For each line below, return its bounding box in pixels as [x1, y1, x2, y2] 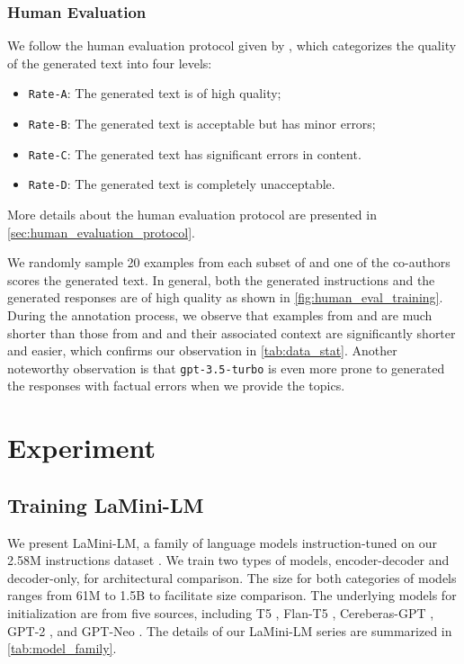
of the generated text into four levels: [7, 53, 212, 72]
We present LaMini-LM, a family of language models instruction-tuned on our [7, 533, 437, 552]
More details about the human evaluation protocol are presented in [7, 205, 377, 224]
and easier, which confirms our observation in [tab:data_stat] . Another [7, 341, 397, 360]
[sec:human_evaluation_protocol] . [7, 222, 195, 241]
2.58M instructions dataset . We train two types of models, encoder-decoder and [7, 551, 450, 570]
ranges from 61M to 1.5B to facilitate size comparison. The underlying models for [7, 586, 457, 605]
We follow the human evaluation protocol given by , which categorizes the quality [7, 36, 457, 55]
